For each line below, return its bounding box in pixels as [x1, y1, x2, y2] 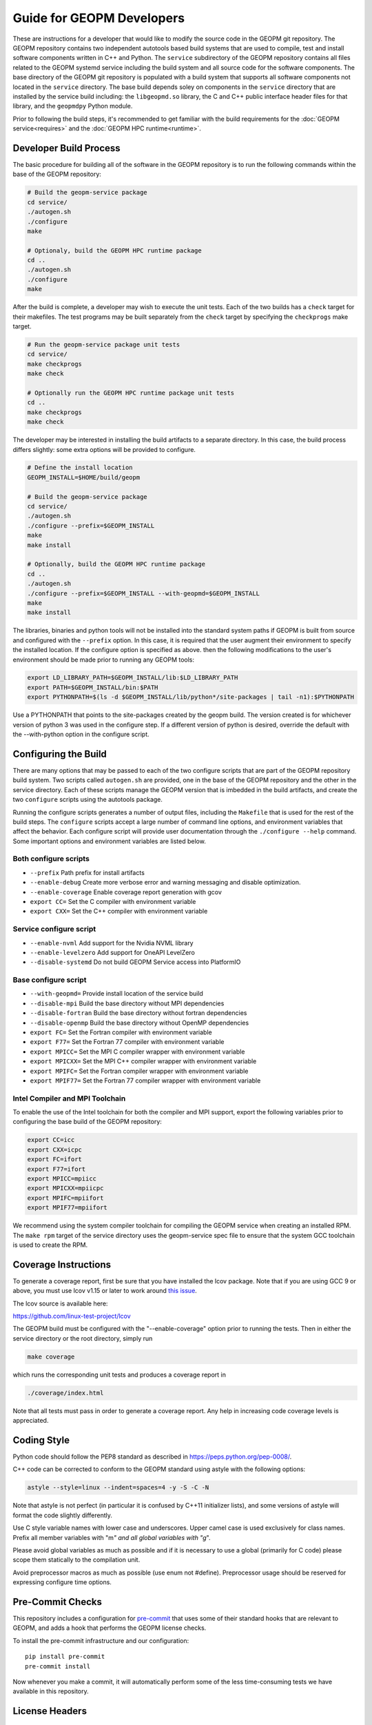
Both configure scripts [12, 854, 90, 864]
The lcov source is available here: [12, 1299, 108, 1308]
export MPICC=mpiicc [27, 1175, 96, 1183]
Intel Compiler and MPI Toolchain [12, 1094, 126, 1103]
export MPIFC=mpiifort [27, 1194, 104, 1202]
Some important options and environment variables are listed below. [12, 837, 206, 845]
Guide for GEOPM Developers [12, 10, 185, 26]
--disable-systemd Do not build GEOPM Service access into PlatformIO [30, 958, 241, 966]
